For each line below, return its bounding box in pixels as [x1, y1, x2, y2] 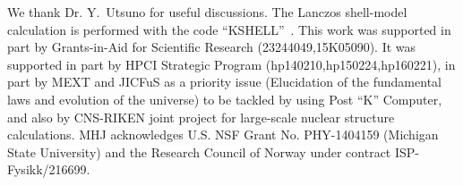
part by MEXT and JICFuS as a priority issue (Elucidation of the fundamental [7, 72, 442, 91]
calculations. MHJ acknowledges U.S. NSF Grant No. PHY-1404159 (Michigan [7, 125, 439, 144]
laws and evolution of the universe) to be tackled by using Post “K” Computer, [7, 89, 442, 108]
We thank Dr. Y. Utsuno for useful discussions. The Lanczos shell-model [7, 3, 407, 21]
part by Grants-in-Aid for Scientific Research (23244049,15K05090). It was [7, 38, 416, 56]
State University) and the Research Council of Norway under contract [7, 142, 391, 161]
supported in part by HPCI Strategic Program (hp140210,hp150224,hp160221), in [7, 55, 456, 73]
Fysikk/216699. [7, 160, 90, 179]
